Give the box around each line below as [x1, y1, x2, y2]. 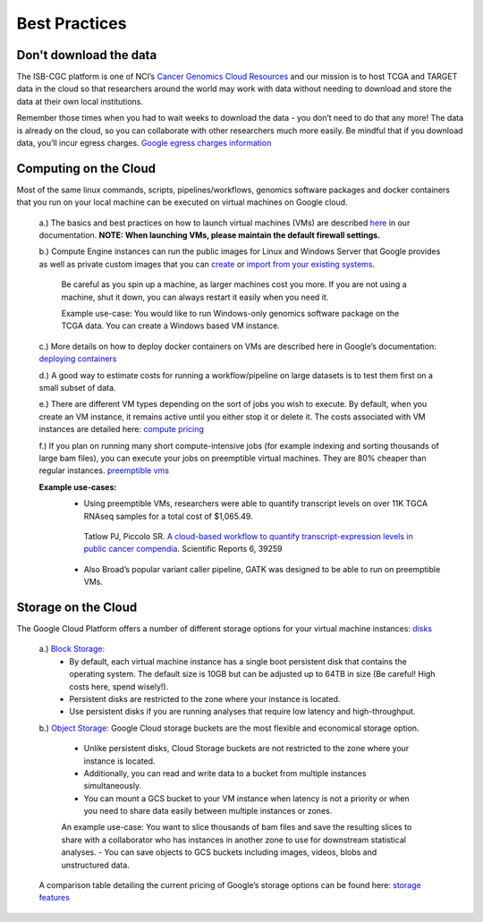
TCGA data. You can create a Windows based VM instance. [61, 320, 281, 331]
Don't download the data [16, 47, 157, 63]
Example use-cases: [38, 481, 117, 492]
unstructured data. [61, 859, 130, 870]
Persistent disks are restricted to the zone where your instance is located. [69, 693, 341, 704]
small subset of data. [38, 383, 116, 393]
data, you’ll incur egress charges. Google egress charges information [16, 138, 272, 148]
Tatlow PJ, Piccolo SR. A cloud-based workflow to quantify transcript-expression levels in [83, 530, 413, 541]
